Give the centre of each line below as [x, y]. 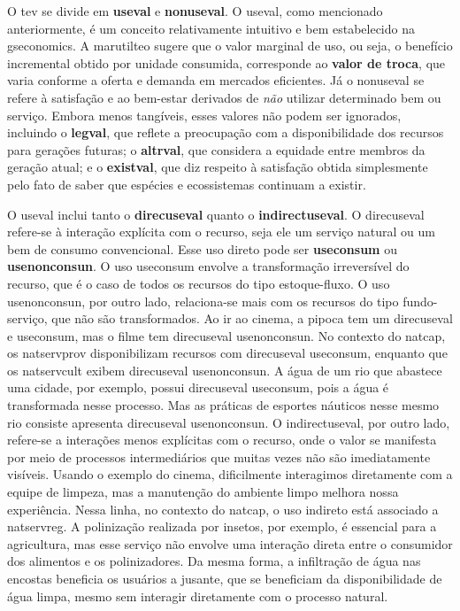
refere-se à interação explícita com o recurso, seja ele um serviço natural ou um [221, 232]
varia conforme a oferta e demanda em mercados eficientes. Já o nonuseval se [216, 80]
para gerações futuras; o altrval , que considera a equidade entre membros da [216, 149]
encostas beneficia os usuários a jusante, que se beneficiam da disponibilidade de [225, 578]
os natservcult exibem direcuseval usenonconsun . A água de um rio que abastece [225, 370]
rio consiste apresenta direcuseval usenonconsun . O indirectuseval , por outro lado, [229, 422]
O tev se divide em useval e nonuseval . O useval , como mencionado [195, 11]
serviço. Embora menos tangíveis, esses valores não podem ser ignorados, [204, 115]
